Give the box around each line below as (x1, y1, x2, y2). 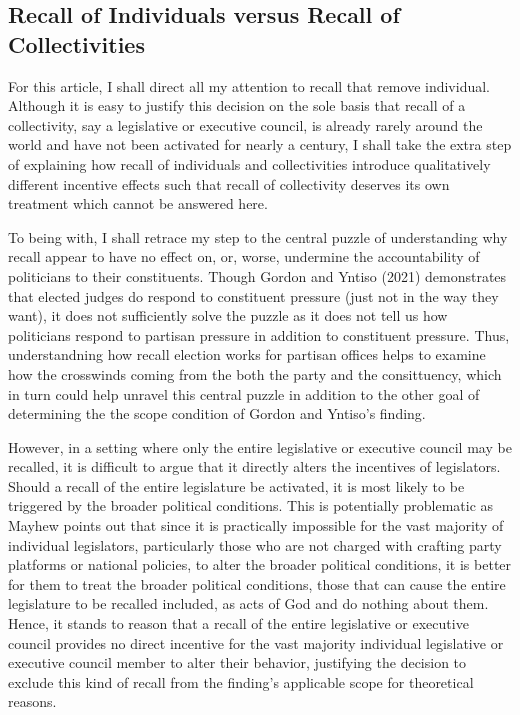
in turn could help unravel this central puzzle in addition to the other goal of (8, 383, 480, 404)
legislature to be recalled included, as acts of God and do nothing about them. (8, 593, 489, 614)
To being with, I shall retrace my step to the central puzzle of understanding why (8, 226, 508, 247)
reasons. (8, 691, 57, 712)
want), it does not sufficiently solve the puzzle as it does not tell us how (8, 305, 448, 326)
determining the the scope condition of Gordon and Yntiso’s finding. (8, 403, 426, 424)
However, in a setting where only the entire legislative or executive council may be (8, 436, 512, 457)
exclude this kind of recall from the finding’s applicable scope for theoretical (8, 671, 474, 692)
